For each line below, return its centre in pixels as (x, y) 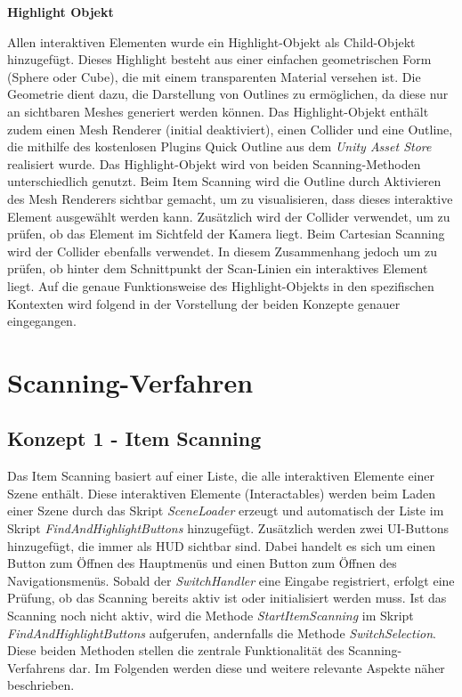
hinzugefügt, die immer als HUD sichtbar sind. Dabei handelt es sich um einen (222, 545)
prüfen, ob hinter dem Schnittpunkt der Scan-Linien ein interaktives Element (218, 268)
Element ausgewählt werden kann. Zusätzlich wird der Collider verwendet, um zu (229, 216)
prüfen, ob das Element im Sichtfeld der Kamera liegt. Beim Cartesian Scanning (226, 234)
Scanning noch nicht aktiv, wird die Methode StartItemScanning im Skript (211, 616)
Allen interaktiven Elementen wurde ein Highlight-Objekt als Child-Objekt (211, 41)
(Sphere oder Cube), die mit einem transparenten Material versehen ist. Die (214, 76)
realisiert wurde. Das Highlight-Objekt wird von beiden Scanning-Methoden (214, 163)
